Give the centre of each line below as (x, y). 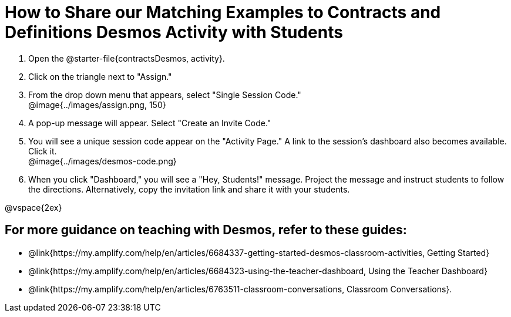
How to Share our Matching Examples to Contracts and (223, 12)
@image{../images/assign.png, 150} (97, 104)
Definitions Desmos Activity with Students (174, 32)
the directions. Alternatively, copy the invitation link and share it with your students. (189, 189)
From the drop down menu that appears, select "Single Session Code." (165, 95)
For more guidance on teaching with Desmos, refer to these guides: (206, 230)
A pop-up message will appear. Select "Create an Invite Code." (150, 123)
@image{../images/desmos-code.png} (102, 161)
